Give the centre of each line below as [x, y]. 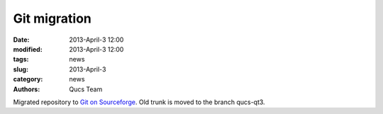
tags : [21, 59]
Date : [21, 40]
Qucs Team [86, 89]
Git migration [52, 18]
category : [28, 79]
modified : [28, 49]
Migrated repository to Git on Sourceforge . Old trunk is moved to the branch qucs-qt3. [139, 102]
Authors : [27, 89]
